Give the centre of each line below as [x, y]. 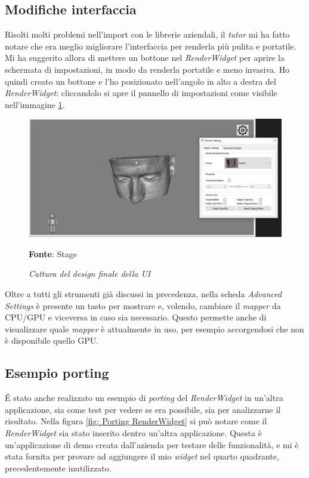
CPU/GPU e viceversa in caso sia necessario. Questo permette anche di [136, 317]
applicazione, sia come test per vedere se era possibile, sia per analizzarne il [143, 409]
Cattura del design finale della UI [90, 274]
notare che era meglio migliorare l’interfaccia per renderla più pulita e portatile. [151, 46]
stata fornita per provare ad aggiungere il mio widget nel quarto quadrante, [142, 456]
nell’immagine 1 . [35, 104]
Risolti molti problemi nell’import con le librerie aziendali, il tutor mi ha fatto [147, 34]
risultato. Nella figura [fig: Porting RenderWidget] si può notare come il [136, 421]
